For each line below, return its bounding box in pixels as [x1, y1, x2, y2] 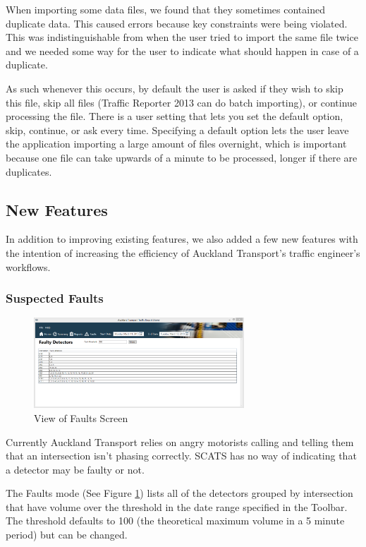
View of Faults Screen [34, 410, 128, 425]
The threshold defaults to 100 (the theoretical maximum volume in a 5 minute [6, 513, 345, 528]
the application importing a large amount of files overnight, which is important [6, 136, 347, 151]
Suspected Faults [6, 289, 104, 307]
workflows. [6, 259, 51, 274]
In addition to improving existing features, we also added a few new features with [6, 232, 358, 246]
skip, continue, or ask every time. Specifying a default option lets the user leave [6, 122, 349, 137]
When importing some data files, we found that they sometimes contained [6, 2, 325, 16]
